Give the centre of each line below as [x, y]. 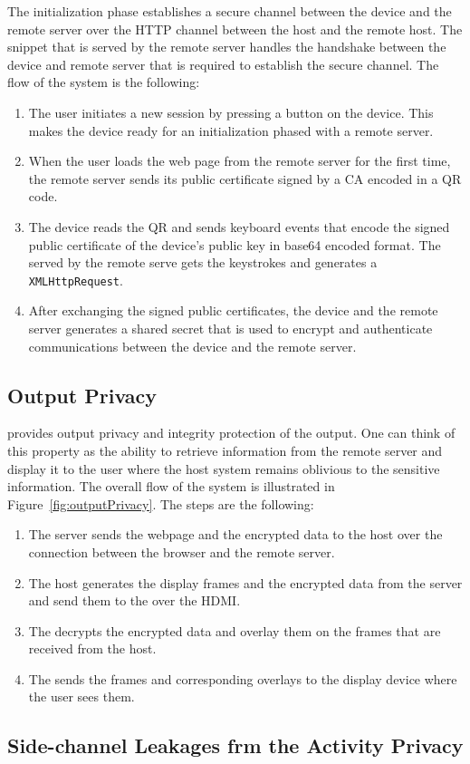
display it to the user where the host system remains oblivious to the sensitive [224, 468]
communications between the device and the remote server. [192, 346]
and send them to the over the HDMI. [134, 600]
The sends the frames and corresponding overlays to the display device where [243, 678]
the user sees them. [82, 696]
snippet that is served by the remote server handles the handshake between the [227, 47]
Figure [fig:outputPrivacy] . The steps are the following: [161, 503]
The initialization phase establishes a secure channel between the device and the [230, 11]
